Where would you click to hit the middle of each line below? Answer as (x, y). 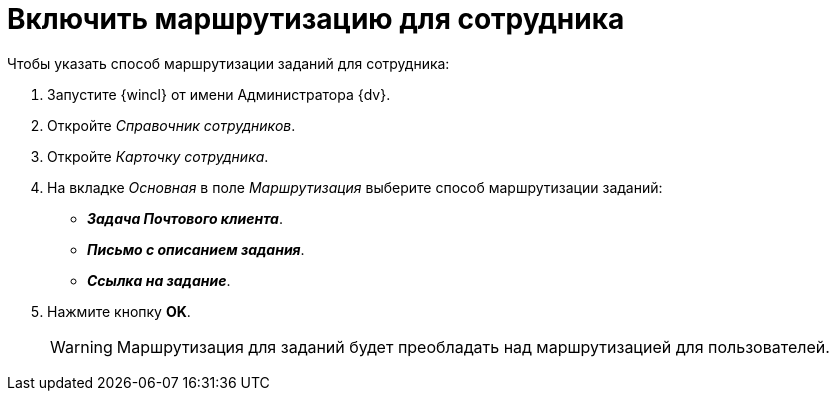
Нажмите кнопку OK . (119, 311)
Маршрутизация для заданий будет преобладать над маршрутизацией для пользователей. (473, 346)
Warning (81, 346)
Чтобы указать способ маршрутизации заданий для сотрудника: (228, 63)
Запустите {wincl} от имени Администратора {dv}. (219, 94)
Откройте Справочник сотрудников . (171, 125)
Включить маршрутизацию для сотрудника (316, 19)
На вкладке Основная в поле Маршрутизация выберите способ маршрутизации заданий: (355, 187)
